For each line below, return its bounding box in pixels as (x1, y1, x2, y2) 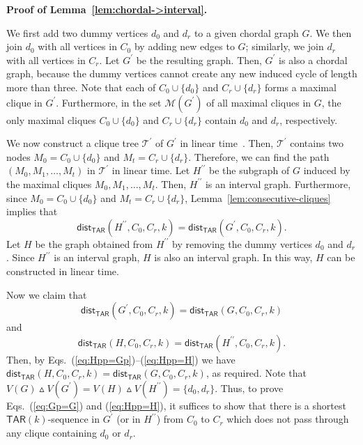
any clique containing (6, 426, 97, 440)
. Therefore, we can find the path (188, 149, 330, 164)
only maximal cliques (6, 112, 96, 127)
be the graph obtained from (35, 236, 153, 251)
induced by (303, 163, 350, 178)
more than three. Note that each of (6, 79, 156, 94)
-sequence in (47, 412, 100, 426)
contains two (290, 136, 343, 150)
